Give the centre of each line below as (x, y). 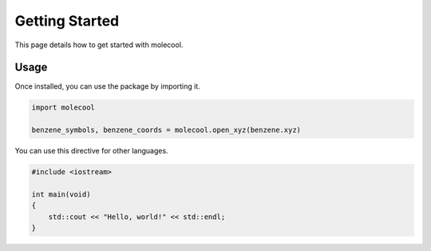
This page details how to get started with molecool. (99, 45)
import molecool (63, 108)
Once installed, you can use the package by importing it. (108, 86)
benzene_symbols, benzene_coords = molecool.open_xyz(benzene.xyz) (166, 130)
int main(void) (61, 194)
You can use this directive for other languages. (91, 151)
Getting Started (67, 21)
